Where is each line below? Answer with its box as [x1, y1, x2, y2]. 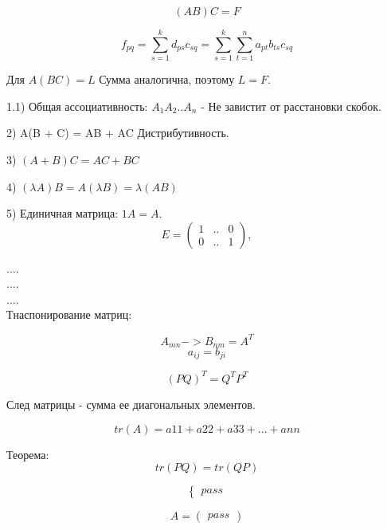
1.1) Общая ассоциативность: [6, 97, 148, 114]
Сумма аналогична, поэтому [99, 71, 235, 88]
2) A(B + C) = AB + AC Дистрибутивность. [6, 124, 229, 141]
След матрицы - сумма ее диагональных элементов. [6, 395, 256, 412]
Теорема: [6, 446, 49, 462]
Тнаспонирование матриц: [6, 306, 132, 323]
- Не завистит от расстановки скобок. [201, 97, 381, 114]
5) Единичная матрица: [6, 205, 119, 222]
